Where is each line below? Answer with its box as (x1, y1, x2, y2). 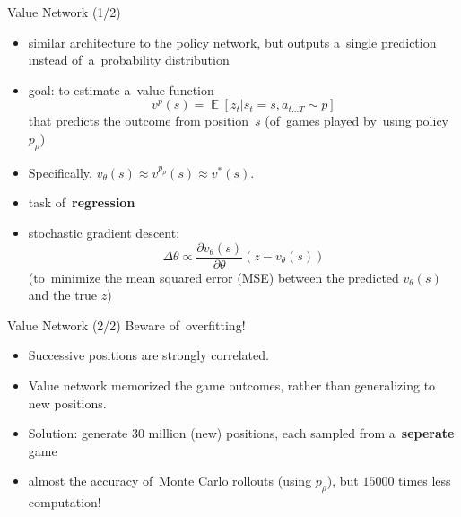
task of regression (28, 193, 135, 212)
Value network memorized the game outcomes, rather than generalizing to (28, 375, 436, 394)
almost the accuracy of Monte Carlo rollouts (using (28, 471, 312, 490)
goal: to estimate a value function (28, 80, 214, 99)
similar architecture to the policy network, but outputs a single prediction (28, 32, 437, 51)
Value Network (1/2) (7, 3, 121, 21)
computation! (28, 493, 101, 512)
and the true (28, 285, 98, 304)
